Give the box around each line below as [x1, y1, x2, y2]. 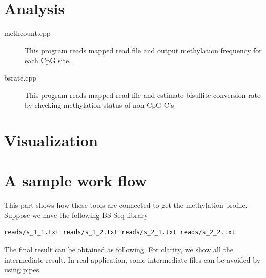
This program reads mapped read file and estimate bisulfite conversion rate [25, 89, 261, 100]
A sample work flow [4, 170, 147, 191]
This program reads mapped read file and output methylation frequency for [25, 45, 262, 55]
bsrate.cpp [4, 72, 37, 83]
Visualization [4, 129, 98, 150]
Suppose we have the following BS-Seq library [4, 209, 148, 220]
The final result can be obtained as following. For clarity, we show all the [4, 244, 233, 254]
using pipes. [4, 264, 42, 275]
